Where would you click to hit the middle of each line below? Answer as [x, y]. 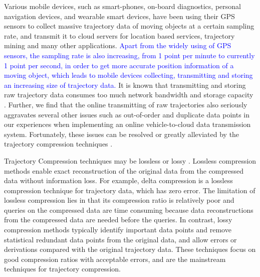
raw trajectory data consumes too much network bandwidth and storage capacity [129, 95]
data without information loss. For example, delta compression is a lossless [118, 180]
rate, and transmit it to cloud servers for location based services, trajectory [119, 35]
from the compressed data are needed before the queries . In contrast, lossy [118, 220]
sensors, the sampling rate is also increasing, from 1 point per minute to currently [129, 55]
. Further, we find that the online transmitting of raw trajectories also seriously [126, 104]
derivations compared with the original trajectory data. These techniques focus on [130, 249]
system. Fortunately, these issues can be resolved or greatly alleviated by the [122, 134]
